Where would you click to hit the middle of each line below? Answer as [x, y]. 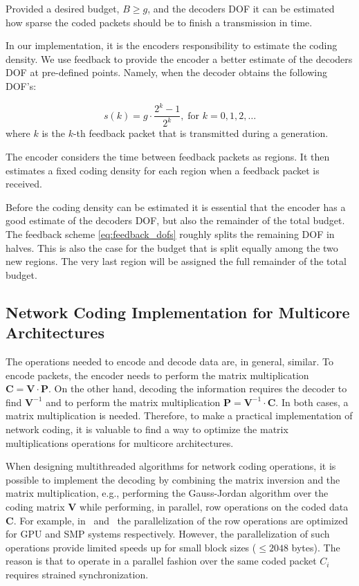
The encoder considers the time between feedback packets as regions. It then [168, 157]
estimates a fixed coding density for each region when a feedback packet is [163, 170]
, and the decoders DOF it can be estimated [241, 8]
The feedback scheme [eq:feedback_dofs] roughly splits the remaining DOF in [170, 234]
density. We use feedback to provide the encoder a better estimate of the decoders [179, 58]
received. [24, 184]
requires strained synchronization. [77, 574]
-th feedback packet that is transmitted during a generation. [201, 133]
